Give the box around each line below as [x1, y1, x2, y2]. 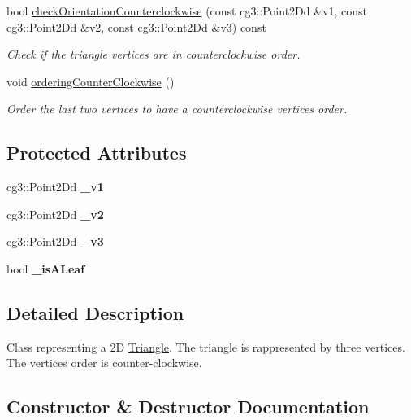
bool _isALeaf [6, 260, 85, 277]
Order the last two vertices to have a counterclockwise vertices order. [6, 100, 348, 117]
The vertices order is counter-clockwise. [6, 354, 202, 371]
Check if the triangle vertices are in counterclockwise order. [6, 46, 301, 63]
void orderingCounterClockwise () [6, 72, 175, 90]
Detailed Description [6, 300, 184, 325]
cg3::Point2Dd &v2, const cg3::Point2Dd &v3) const [6, 18, 266, 35]
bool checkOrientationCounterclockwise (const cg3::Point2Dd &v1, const [6, 2, 368, 19]
